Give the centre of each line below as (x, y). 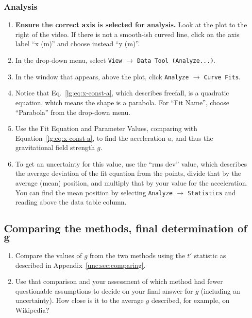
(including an (220, 290)
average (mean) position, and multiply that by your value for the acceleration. (132, 183)
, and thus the (192, 138)
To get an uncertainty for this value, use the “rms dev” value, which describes (131, 163)
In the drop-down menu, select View (69, 60)
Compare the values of (49, 255)
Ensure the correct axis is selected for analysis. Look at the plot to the (131, 25)
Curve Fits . (222, 76)
